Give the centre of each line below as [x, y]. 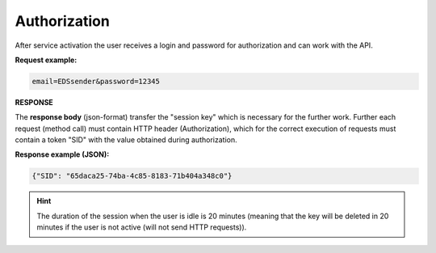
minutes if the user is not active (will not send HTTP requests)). [142, 227]
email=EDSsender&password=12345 [96, 81]
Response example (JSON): [62, 154]
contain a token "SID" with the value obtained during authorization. [126, 140]
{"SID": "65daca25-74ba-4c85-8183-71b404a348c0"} [132, 176]
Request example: [46, 60]
